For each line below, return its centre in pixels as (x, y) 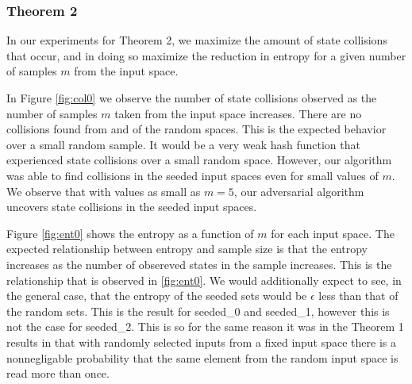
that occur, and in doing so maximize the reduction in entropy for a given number (206, 55)
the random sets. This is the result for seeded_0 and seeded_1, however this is (198, 311)
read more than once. (58, 373)
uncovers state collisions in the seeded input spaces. (132, 207)
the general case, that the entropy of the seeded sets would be (157, 296)
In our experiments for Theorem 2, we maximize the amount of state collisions (197, 40)
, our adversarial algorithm (299, 191)
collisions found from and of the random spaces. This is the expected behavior (196, 129)
